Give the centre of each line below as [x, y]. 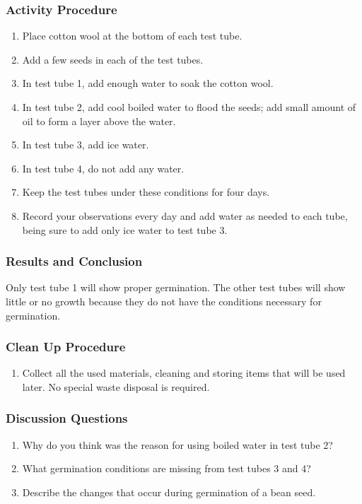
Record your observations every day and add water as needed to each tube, [185, 215]
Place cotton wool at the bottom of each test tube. [132, 36]
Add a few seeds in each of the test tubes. [113, 59]
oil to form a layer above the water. [99, 121]
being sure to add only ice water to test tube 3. [125, 229]
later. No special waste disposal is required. [116, 386]
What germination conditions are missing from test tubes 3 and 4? [167, 468]
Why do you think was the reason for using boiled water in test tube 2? [177, 444]
